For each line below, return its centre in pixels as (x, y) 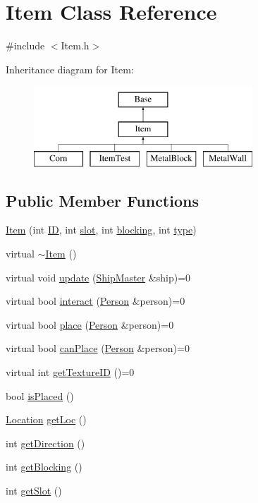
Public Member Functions (102, 200)
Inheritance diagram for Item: (70, 69)
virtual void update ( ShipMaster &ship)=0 (98, 277)
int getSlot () (34, 491)
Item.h (75, 46)
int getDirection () (45, 443)
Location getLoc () (46, 419)
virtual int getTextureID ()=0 (70, 372)
